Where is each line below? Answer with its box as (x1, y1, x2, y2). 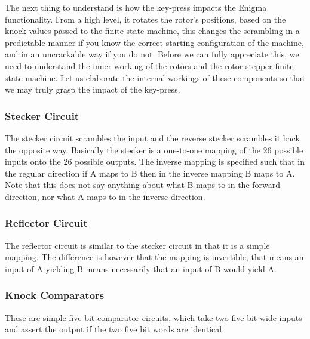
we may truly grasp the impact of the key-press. (5, 83, 180, 95)
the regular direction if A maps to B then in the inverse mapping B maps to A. (5, 167, 295, 179)
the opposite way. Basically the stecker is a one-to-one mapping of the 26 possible (5, 143, 303, 156)
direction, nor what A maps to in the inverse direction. (5, 190, 205, 202)
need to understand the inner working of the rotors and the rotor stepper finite (5, 59, 294, 72)
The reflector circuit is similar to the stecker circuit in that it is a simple (5, 239, 270, 251)
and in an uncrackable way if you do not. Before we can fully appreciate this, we (5, 48, 299, 60)
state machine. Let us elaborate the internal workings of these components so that (5, 71, 306, 84)
